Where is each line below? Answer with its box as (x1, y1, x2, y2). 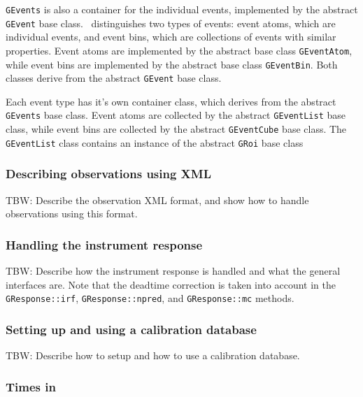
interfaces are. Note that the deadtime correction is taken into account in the (6, 277, 336, 291)
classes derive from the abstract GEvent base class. (6, 71, 222, 85)
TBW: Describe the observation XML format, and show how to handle (6, 192, 309, 207)
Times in (6, 377, 56, 395)
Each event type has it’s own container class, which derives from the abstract (6, 94, 336, 108)
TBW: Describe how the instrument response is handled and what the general (6, 264, 341, 278)
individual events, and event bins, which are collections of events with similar (6, 29, 336, 44)
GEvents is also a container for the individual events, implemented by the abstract (6, 2, 358, 16)
